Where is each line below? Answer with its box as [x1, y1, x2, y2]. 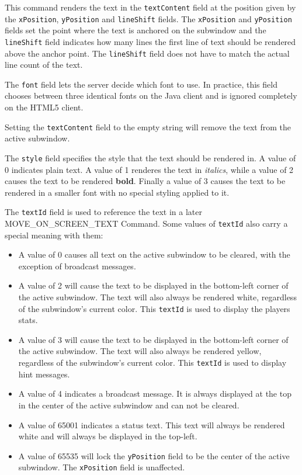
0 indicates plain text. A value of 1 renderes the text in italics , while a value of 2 [5, 163, 294, 175]
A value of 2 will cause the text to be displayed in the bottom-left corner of [18, 279, 289, 292]
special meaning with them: [5, 228, 103, 241]
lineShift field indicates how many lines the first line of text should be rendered [5, 35, 296, 47]
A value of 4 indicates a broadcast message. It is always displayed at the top [18, 387, 291, 400]
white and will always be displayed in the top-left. [18, 430, 197, 442]
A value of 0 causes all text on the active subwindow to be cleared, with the [18, 248, 290, 261]
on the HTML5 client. [5, 101, 84, 113]
